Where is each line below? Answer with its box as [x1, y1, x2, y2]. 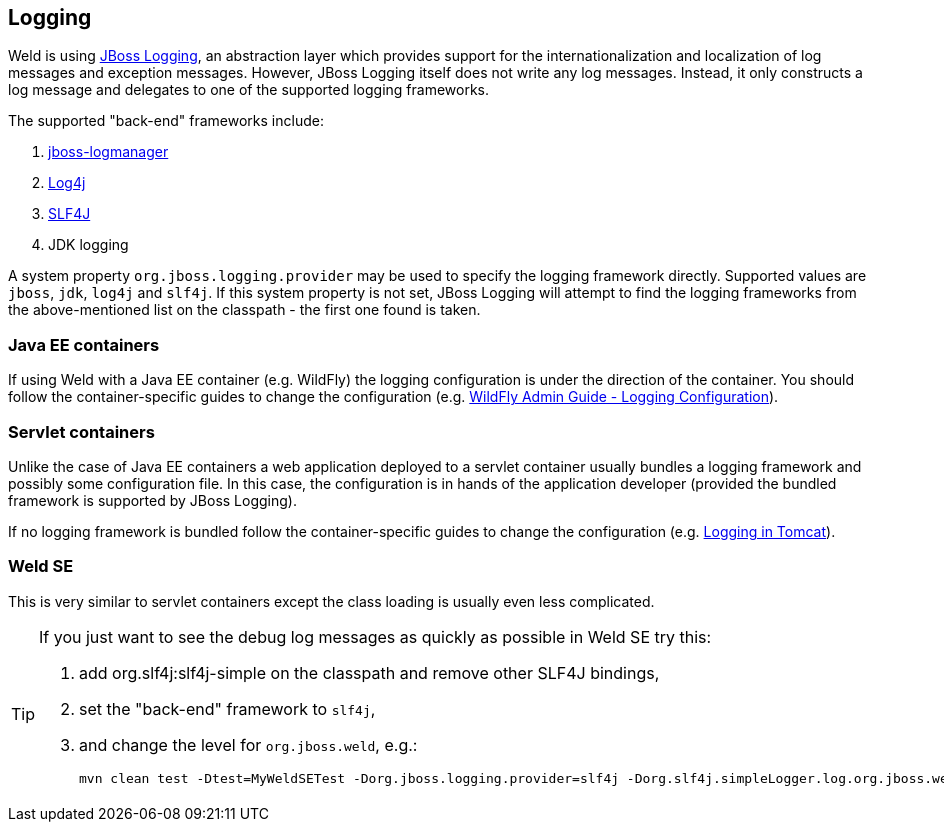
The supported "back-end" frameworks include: [8, 112, 324, 130]
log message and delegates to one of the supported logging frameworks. [8, 81, 490, 99]
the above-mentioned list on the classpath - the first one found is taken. [8, 301, 481, 319]
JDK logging [48, 236, 129, 254]
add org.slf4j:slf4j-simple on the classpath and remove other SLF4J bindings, [79, 662, 660, 683]
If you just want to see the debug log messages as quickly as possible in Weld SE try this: [39, 626, 712, 647]
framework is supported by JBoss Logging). [8, 491, 297, 509]
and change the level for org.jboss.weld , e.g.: [79, 734, 418, 755]
